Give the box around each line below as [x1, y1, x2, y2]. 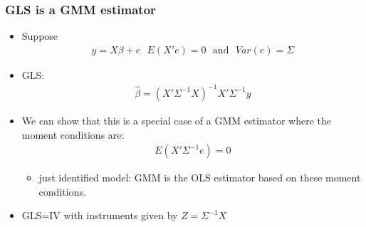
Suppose [21, 28, 58, 43]
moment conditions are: [21, 127, 125, 142]
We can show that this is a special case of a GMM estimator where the [21, 112, 331, 127]
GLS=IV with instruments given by [21, 208, 178, 223]
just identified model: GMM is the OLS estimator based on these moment [38, 170, 361, 185]
